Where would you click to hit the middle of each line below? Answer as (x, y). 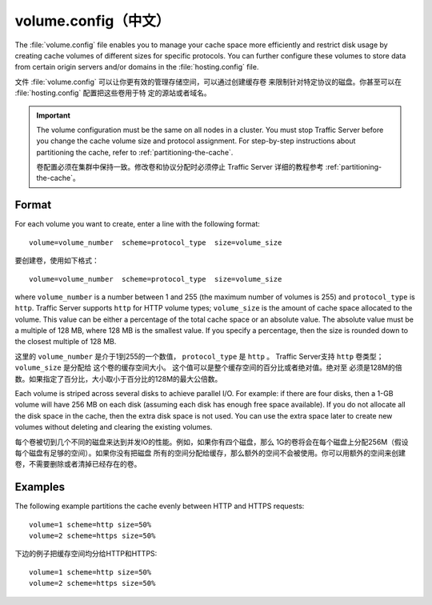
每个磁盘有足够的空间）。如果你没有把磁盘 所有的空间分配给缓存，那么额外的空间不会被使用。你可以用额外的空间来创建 (210, 453)
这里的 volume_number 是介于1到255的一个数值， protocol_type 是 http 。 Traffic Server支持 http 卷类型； (199, 356)
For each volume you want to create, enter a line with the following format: (137, 224)
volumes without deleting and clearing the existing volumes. (114, 427)
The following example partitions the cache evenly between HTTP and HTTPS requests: (160, 506)
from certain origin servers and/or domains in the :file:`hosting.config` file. (137, 67)
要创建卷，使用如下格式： (57, 261)
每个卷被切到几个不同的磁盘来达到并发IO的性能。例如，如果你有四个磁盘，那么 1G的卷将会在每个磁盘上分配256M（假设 (212, 442)
